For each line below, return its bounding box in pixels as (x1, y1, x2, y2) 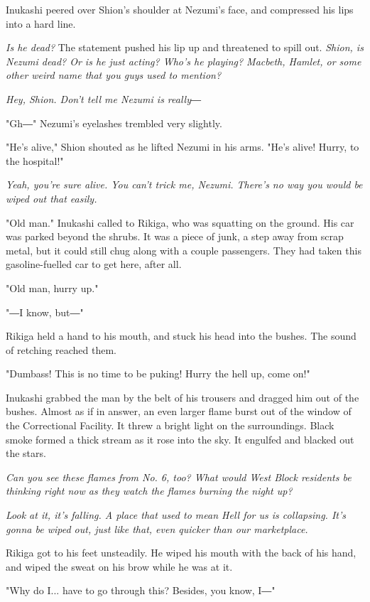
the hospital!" (6, 153, 64, 168)
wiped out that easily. (6, 190, 97, 205)
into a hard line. (6, 16, 76, 31)
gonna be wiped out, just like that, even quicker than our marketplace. (6, 521, 308, 536)
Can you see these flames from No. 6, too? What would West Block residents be (6, 469, 352, 484)
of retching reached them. (6, 342, 117, 357)
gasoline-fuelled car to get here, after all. (6, 257, 182, 272)
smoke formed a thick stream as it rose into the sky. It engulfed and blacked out (6, 431, 354, 446)
